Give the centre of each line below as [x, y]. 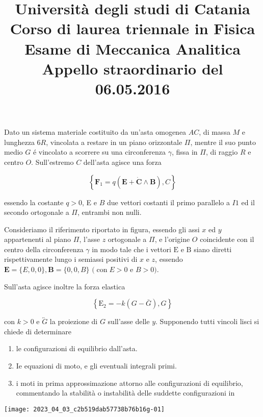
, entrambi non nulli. [109, 212]
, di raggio [222, 152]
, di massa [215, 132]
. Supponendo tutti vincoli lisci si [207, 321]
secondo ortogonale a [37, 212]
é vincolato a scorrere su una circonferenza [99, 152]
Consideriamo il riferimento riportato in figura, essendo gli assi [102, 229]
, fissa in [185, 152]
